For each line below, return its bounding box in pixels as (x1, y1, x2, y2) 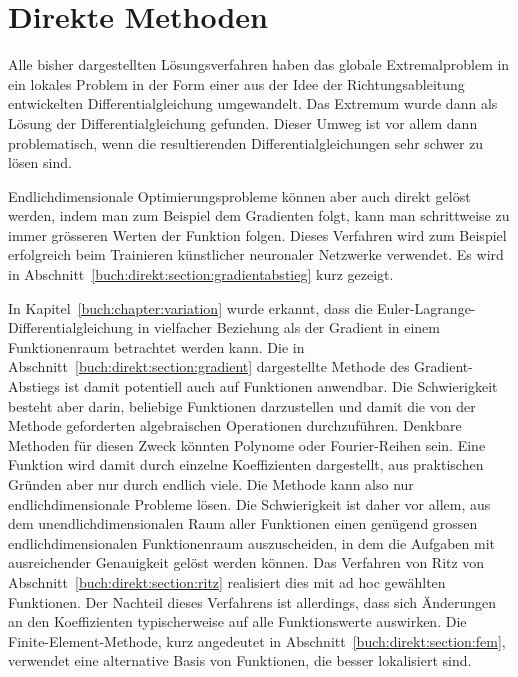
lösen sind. (8, 152, 72, 173)
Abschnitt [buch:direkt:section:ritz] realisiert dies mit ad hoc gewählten (8, 571, 446, 592)
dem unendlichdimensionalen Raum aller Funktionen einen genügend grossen (8, 513, 478, 534)
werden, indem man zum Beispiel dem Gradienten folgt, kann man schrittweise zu (8, 205, 510, 226)
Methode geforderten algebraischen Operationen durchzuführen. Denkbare (8, 415, 462, 436)
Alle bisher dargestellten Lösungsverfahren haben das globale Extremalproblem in (8, 54, 510, 75)
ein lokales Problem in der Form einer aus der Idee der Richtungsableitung (8, 73, 465, 94)
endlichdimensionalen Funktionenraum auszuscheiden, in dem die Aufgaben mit (8, 532, 496, 553)
